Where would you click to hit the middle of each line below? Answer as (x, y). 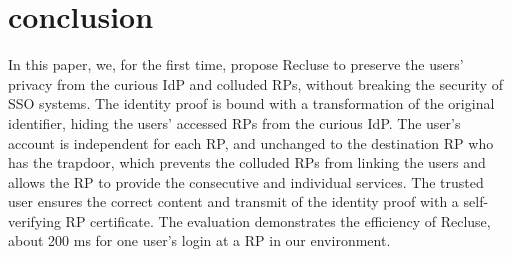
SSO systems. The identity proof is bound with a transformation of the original (251, 103)
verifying (34, 220)
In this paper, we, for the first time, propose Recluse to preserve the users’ (236, 64)
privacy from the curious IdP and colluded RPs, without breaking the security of (255, 83)
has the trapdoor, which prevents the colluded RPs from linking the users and (247, 162)
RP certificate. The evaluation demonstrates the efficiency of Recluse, (278, 220)
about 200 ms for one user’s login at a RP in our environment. (199, 240)
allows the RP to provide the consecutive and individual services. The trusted (246, 181)
